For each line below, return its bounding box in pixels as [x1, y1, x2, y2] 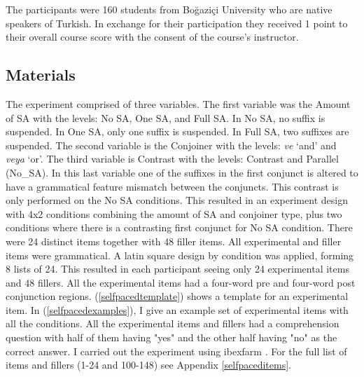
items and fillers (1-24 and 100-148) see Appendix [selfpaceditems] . [6, 357, 291, 372]
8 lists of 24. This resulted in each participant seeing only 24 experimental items [6, 261, 349, 276]
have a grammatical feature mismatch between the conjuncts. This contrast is [6, 179, 339, 193]
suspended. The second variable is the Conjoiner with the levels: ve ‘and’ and [6, 137, 337, 152]
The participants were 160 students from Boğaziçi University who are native [6, 2, 332, 16]
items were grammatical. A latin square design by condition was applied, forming [6, 247, 354, 262]
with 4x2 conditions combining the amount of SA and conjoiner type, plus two [6, 206, 342, 221]
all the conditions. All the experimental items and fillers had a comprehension [6, 316, 339, 331]
